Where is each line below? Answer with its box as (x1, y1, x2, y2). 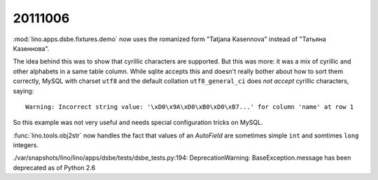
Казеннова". (13, 44, 50, 52)
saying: (13, 87, 34, 95)
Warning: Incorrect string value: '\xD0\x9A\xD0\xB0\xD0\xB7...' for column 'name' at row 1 (25, 103, 354, 111)
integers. (13, 141, 38, 149)
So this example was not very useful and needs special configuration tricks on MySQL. (13, 119, 263, 127)
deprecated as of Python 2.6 (13, 163, 96, 172)
